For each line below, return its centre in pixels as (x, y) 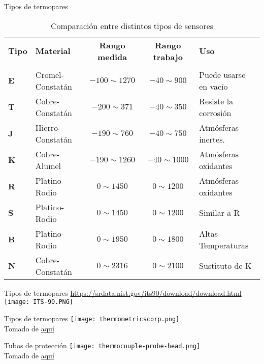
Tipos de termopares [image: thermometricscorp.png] (92, 318)
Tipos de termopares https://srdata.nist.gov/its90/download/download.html (123, 292)
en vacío (213, 86)
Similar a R (220, 213)
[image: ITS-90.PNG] (39, 302)
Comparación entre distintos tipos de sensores (132, 25)
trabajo (168, 57)
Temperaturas (224, 245)
